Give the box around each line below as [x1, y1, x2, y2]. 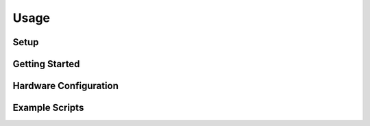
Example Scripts [12, 102, 84, 114]
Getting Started [12, 58, 80, 70]
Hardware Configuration [12, 80, 119, 92]
